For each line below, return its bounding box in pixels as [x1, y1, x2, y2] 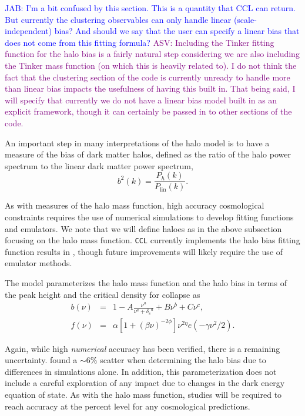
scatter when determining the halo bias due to [100, 354, 266, 366]
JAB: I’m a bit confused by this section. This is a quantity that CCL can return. [5, 2, 296, 14]
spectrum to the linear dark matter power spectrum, [5, 159, 193, 172]
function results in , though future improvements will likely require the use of [5, 245, 283, 257]
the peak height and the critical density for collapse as [5, 288, 200, 300]
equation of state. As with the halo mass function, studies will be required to [5, 388, 282, 400]
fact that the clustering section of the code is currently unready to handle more [5, 71, 290, 83]
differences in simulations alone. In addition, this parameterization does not [5, 365, 277, 377]
